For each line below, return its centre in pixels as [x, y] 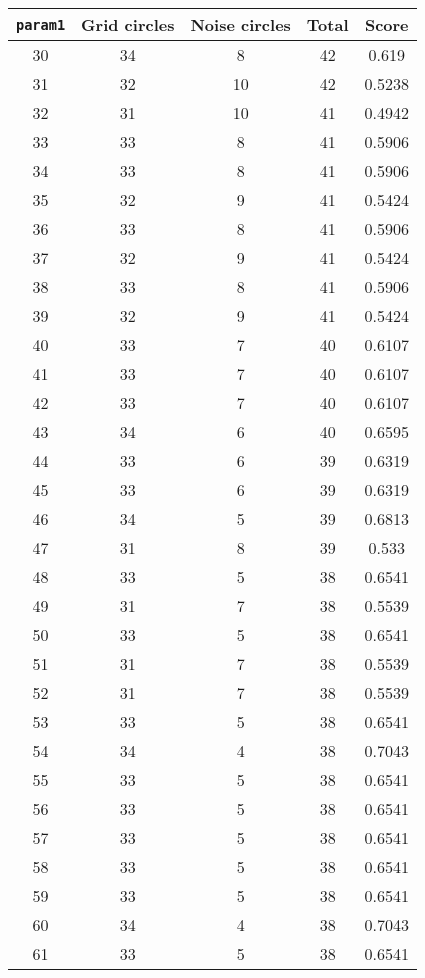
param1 [41, 24]
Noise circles [240, 24]
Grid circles [128, 24]
